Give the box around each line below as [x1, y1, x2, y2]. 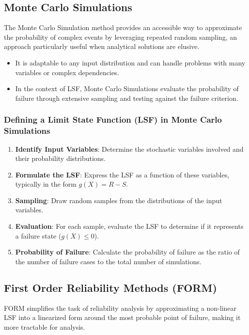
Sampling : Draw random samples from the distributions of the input [15, 195, 222, 205]
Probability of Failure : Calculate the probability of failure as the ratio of [15, 247, 240, 257]
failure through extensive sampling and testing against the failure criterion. [15, 93, 238, 103]
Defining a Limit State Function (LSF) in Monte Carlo [4, 113, 222, 126]
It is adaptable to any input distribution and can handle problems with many [15, 57, 246, 67]
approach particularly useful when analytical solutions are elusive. [4, 41, 200, 51]
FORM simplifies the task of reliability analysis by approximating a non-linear [4, 303, 237, 313]
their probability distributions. [15, 153, 106, 163]
